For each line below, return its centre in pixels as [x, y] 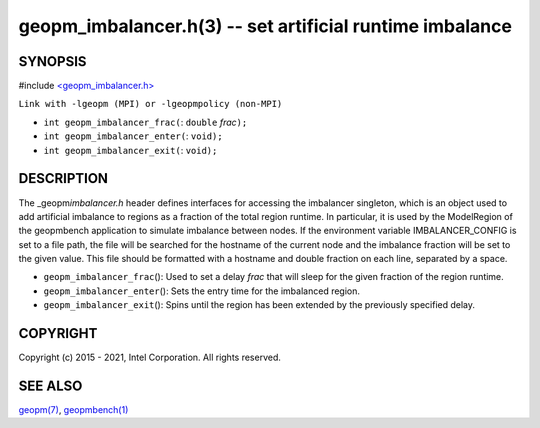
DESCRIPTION [63, 178]
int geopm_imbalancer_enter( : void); [133, 136]
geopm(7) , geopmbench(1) [73, 410]
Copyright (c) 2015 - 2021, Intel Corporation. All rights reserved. [150, 357]
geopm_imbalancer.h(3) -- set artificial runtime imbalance [265, 26]
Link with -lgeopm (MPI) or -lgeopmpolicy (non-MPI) [150, 104]
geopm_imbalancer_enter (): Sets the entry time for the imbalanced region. [201, 291]
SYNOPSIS [52, 61]
